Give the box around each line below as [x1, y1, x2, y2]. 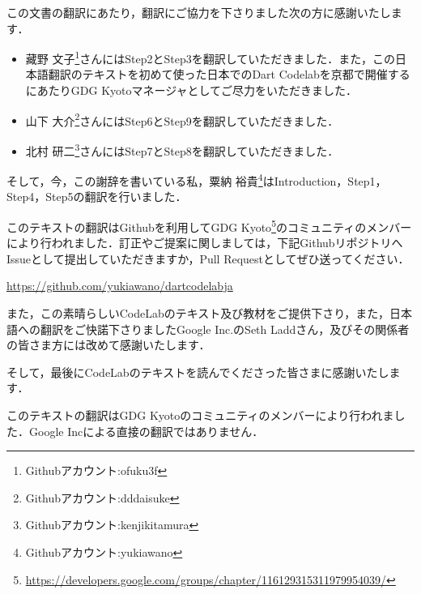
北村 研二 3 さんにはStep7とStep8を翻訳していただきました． [25, 139, 339, 159]
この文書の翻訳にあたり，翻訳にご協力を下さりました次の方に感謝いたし [6, 4, 391, 20]
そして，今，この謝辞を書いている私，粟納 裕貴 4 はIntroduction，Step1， [6, 170, 387, 189]
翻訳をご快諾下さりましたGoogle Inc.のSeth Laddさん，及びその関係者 [40, 320, 410, 337]
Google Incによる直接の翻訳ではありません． [28, 422, 264, 439]
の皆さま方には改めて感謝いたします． [6, 336, 210, 353]
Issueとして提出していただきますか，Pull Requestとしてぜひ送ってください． [6, 250, 410, 267]
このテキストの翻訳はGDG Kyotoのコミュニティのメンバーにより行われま [6, 406, 394, 423]
